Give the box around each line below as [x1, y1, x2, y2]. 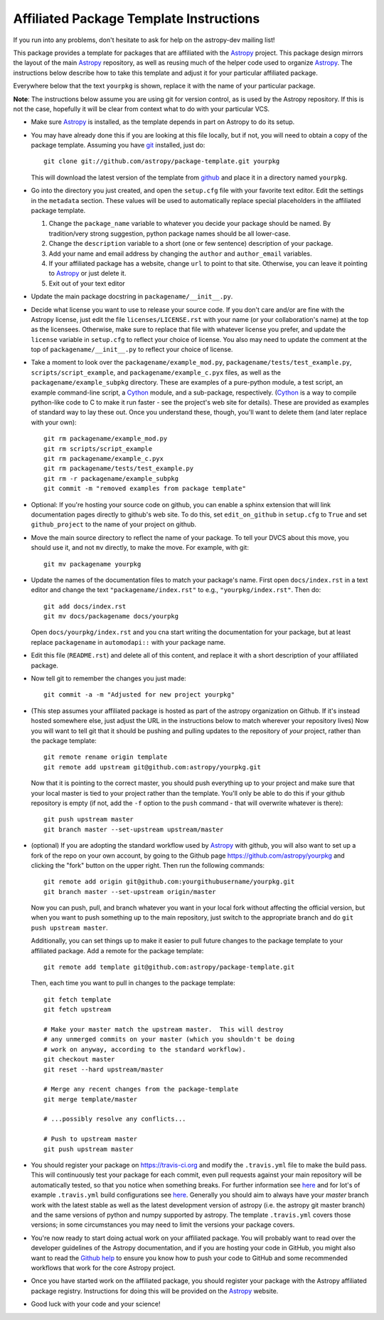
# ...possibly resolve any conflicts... [43, 1115, 186, 1123]
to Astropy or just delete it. [48, 269, 127, 278]
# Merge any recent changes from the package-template [43, 1085, 239, 1093]
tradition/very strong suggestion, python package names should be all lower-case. [48, 229, 291, 238]
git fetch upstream [43, 1005, 112, 1014]
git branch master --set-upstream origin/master [43, 888, 216, 895]
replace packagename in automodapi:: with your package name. [31, 638, 225, 646]
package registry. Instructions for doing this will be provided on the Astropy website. [31, 1287, 279, 1295]
